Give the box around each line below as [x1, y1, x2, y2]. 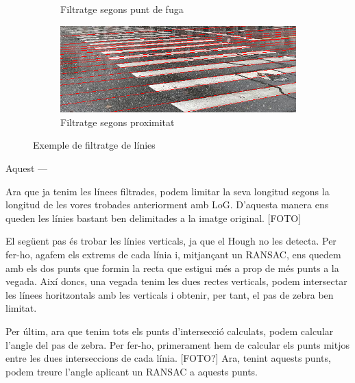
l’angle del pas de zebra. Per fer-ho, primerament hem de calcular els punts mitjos [5, 337, 350, 351]
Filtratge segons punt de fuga [60, 2, 184, 16]
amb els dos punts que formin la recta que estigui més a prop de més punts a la [5, 260, 339, 275]
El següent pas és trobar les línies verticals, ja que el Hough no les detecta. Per [5, 234, 336, 248]
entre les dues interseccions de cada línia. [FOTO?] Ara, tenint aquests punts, [5, 351, 331, 365]
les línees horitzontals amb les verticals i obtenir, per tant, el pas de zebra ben [5, 287, 334, 301]
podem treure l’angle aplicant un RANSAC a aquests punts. [5, 364, 258, 378]
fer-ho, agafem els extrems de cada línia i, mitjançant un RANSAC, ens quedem [5, 247, 341, 261]
